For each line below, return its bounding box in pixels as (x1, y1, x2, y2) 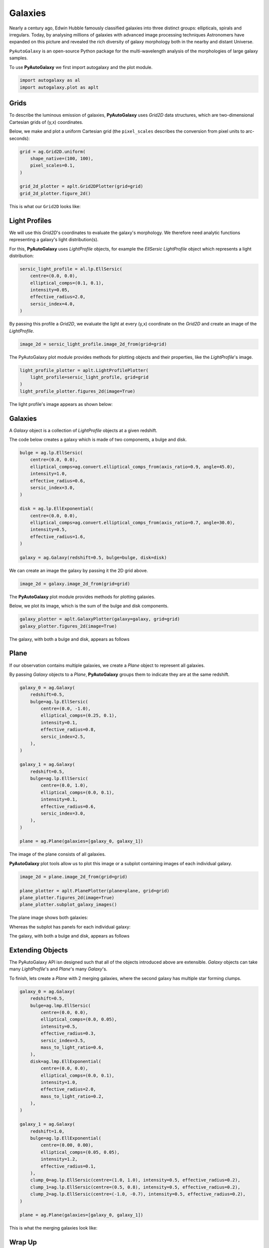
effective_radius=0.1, (40, 1163, 97, 1169)
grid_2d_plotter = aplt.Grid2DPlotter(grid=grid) (19, 184, 143, 189)
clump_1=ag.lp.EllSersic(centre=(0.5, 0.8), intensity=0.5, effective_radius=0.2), (30, 1184, 241, 1190)
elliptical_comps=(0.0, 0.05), (40, 1016, 117, 1022)
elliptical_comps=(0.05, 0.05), (40, 1149, 120, 1155)
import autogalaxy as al (19, 77, 81, 83)
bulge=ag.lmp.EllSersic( (30, 1002, 91, 1008)
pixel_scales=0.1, (30, 163, 75, 168)
